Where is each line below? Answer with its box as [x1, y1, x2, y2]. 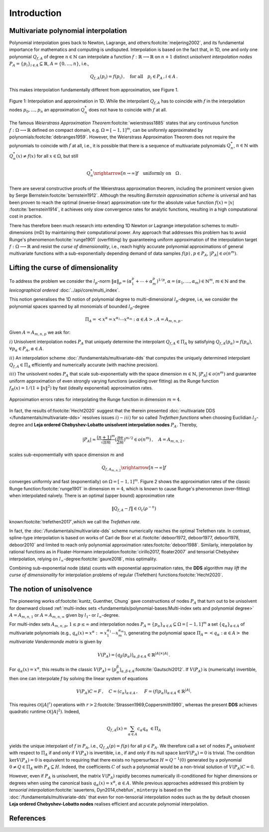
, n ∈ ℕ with [233, 142, 259, 148]
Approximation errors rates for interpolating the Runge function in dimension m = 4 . [9, 396, 181, 402]
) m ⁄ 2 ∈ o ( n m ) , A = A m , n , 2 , [124, 436, 185, 443]
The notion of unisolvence [9, 585, 93, 594]
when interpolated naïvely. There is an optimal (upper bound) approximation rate [9, 492, 174, 498]
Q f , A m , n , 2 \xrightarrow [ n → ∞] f [101, 465, 166, 472]
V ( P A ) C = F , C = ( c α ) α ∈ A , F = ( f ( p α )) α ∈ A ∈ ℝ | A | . [76, 688, 192, 695]
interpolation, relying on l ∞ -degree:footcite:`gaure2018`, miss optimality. [9, 556, 157, 563]
